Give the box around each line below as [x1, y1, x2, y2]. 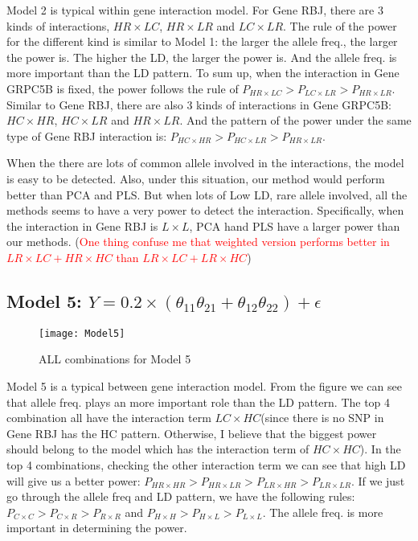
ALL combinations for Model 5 [39, 350, 191, 367]
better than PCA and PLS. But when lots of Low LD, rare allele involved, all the [6, 186, 408, 203]
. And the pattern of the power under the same [179, 112, 412, 129]
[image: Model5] [39, 327, 125, 339]
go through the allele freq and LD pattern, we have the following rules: [6, 488, 355, 505]
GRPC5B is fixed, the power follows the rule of [6, 80, 239, 96]
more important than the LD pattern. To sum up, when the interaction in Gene [6, 64, 400, 81]
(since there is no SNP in [260, 409, 384, 426]
